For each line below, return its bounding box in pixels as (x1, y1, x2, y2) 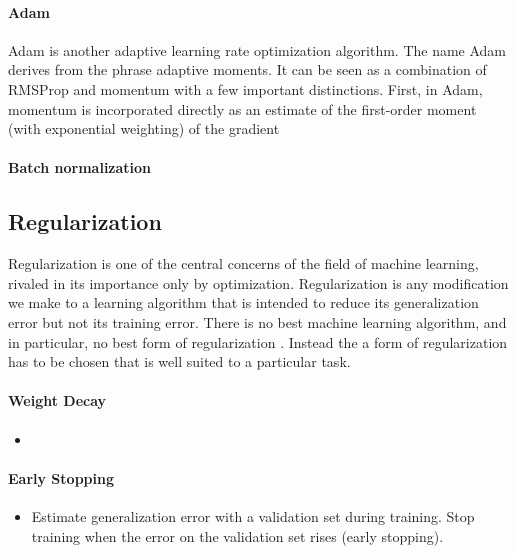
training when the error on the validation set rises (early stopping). (31, 525, 444, 546)
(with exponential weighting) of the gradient (8, 118, 280, 139)
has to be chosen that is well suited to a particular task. (8, 351, 351, 372)
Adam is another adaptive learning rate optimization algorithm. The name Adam (8, 39, 507, 60)
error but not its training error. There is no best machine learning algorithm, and (8, 311, 507, 332)
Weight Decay (8, 390, 107, 411)
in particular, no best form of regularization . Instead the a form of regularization (8, 331, 508, 352)
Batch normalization (8, 157, 152, 178)
